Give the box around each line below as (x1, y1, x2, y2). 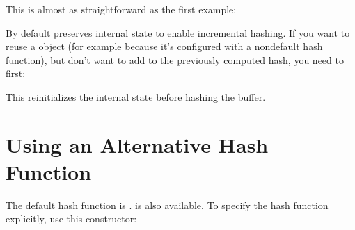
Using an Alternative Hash (6, 130, 269, 158)
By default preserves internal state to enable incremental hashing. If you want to (6, 25, 350, 40)
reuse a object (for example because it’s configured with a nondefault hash (6, 39, 323, 54)
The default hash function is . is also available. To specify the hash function (6, 197, 329, 212)
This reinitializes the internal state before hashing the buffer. (6, 89, 266, 104)
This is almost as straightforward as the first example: (6, 2, 237, 16)
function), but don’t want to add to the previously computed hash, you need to (6, 52, 344, 67)
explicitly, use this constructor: (6, 211, 137, 226)
